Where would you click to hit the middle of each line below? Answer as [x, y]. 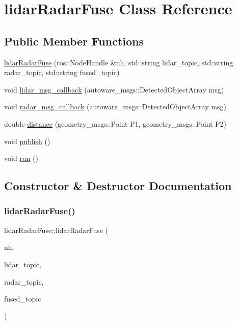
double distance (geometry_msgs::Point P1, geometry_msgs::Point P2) [115, 123]
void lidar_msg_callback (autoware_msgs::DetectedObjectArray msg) [114, 89]
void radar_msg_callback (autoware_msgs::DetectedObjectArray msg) [115, 107]
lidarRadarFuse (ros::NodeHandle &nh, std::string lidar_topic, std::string [119, 62]
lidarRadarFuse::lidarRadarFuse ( [56, 230]
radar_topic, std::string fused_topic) [62, 72]
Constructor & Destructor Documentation [118, 186]
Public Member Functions [74, 41]
